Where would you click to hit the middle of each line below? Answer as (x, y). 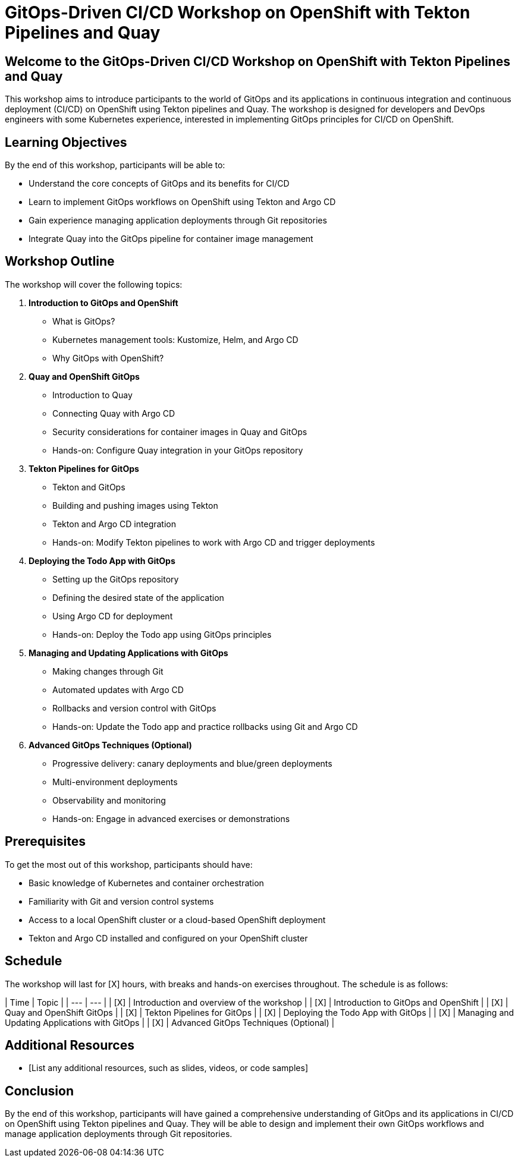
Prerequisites (45, 842)
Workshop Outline (60, 262)
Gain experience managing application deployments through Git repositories (178, 221)
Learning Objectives (66, 142)
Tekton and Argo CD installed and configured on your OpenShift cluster (168, 938)
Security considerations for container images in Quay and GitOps (180, 432)
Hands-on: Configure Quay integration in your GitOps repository (178, 450)
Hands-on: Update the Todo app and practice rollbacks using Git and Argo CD (205, 726)
